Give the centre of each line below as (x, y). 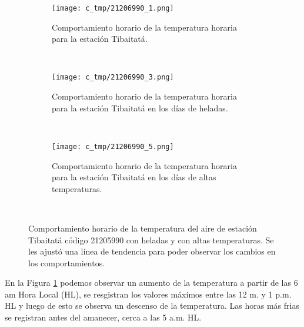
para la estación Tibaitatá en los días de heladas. (140, 108)
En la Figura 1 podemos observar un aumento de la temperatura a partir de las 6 (151, 283)
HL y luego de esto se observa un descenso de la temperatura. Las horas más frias (152, 305)
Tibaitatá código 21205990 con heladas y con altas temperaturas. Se (151, 240)
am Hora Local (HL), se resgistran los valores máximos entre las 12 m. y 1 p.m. (148, 294)
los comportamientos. (67, 262)
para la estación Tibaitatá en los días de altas (134, 177)
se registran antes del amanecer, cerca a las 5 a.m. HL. (103, 317)
